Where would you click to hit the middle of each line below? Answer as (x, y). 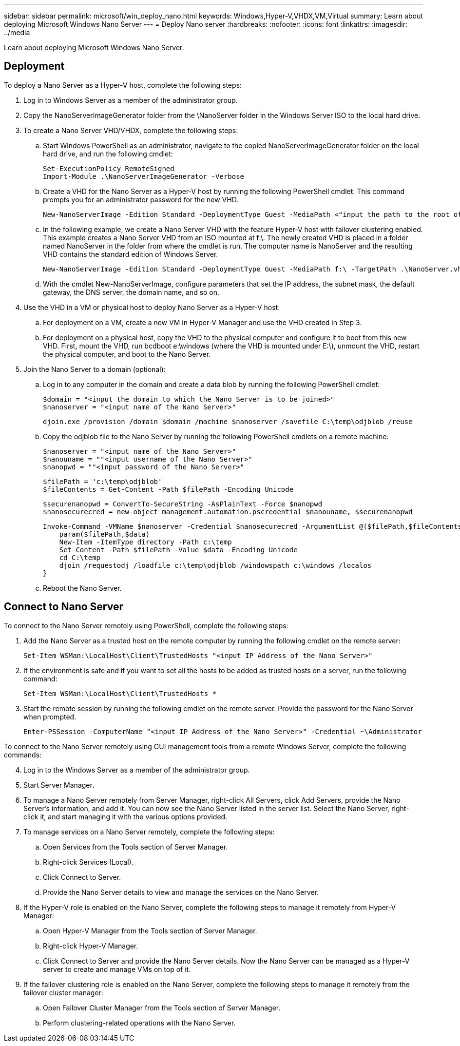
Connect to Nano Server (64, 607)
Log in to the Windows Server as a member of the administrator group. (137, 770)
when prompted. (50, 717)
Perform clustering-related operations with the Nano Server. (139, 1023)
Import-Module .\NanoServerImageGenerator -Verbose (144, 176)
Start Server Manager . (59, 785)
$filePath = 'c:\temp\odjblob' (103, 481)
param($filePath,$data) (105, 534)
